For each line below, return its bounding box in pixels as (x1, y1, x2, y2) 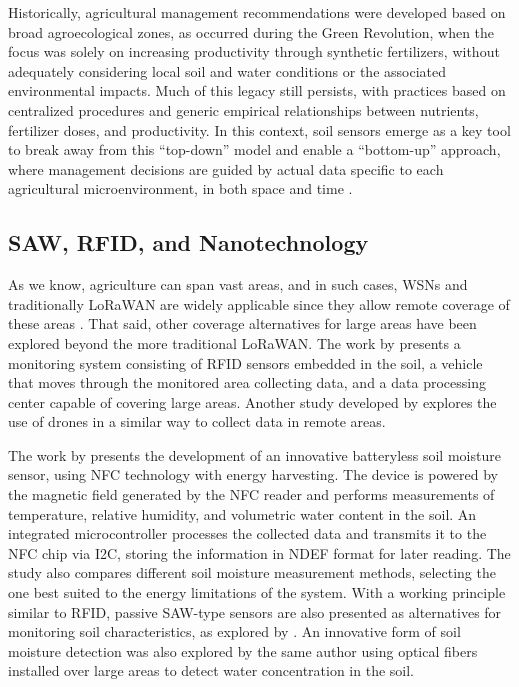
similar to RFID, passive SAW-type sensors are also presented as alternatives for (8, 601, 502, 622)
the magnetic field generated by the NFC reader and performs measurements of (8, 484, 495, 505)
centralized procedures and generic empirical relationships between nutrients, (8, 99, 479, 120)
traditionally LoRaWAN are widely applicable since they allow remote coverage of (8, 293, 510, 314)
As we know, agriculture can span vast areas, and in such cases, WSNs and (8, 274, 468, 295)
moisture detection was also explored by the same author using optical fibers (8, 640, 478, 661)
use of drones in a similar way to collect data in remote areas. (8, 411, 386, 432)
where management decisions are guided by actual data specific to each (8, 158, 444, 179)
